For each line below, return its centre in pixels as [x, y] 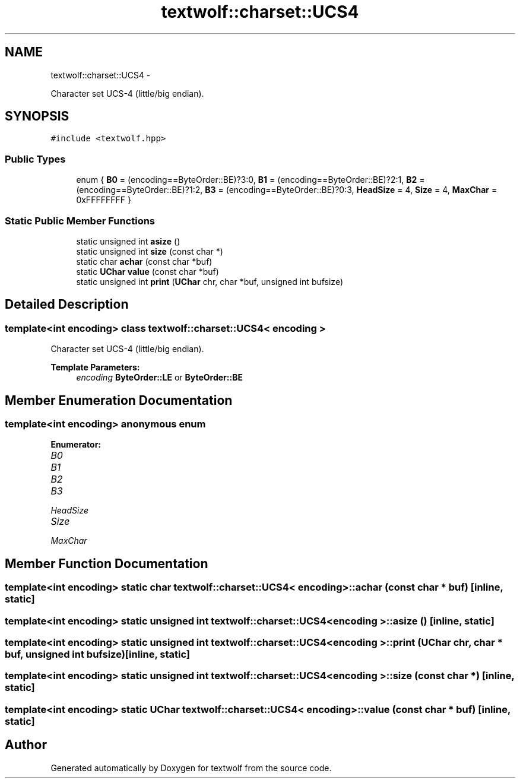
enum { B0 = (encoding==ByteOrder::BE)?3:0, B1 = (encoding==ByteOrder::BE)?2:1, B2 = [251, 180]
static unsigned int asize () [128, 241]
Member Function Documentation [107, 563]
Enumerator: [76, 445]
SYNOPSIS [37, 116]
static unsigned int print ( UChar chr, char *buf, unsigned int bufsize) [210, 281]
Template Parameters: [95, 367]
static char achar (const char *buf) [144, 261]
